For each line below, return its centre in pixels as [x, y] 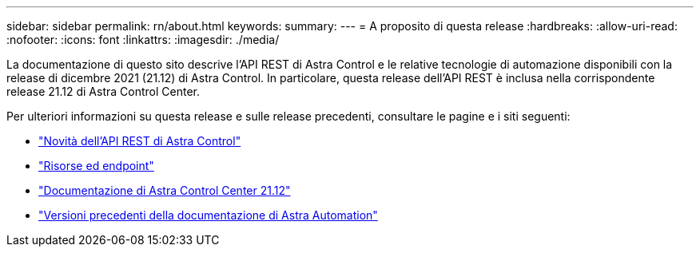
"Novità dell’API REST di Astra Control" [140, 141]
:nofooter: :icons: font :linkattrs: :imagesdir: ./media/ [143, 40]
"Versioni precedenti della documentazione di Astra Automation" [208, 215]
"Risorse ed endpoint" [96, 166]
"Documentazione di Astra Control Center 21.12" [165, 190]
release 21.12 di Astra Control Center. [103, 91]
